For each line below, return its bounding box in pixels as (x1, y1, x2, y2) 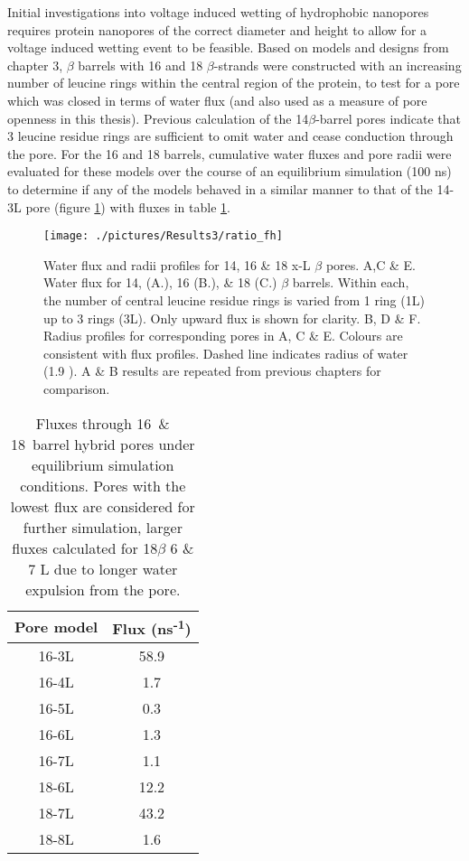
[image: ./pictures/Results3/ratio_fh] (43, 229, 283, 243)
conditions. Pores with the (20, 474, 186, 496)
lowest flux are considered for (10, 495, 195, 517)
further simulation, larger (23, 516, 183, 538)
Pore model (14, 616, 98, 638)
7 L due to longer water (28, 557, 178, 579)
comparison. (43, 379, 110, 398)
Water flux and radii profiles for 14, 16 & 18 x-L (43, 255, 311, 274)
